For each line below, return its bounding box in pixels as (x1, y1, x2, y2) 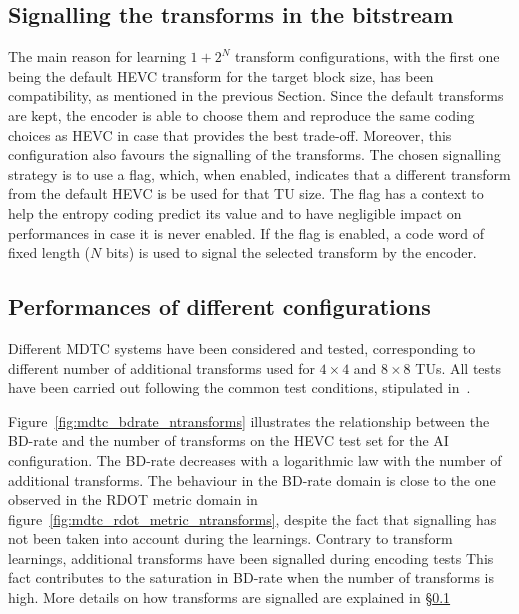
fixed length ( (8, 242, 91, 263)
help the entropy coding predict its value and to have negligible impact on (8, 202, 462, 223)
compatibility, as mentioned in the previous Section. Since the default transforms (8, 85, 504, 106)
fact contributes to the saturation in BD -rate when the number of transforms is (8, 567, 494, 588)
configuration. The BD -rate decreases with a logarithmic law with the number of (8, 449, 502, 470)
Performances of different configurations (8, 291, 431, 322)
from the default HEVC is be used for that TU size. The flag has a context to (8, 183, 484, 204)
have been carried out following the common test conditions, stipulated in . (8, 377, 471, 398)
